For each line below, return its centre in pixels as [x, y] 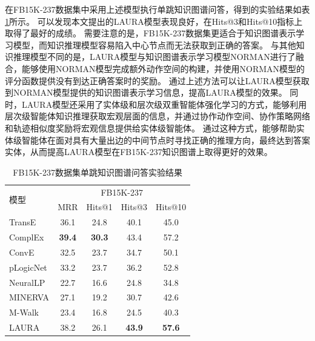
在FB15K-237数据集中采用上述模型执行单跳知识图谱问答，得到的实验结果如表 [157, 9]
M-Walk [24, 312]
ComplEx [27, 237]
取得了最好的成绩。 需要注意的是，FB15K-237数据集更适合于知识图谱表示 [151, 33]
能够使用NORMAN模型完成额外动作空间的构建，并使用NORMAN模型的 [163, 68]
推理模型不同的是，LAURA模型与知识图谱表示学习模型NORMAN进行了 [154, 57]
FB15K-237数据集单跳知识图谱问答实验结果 [98, 172]
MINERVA [29, 297]
